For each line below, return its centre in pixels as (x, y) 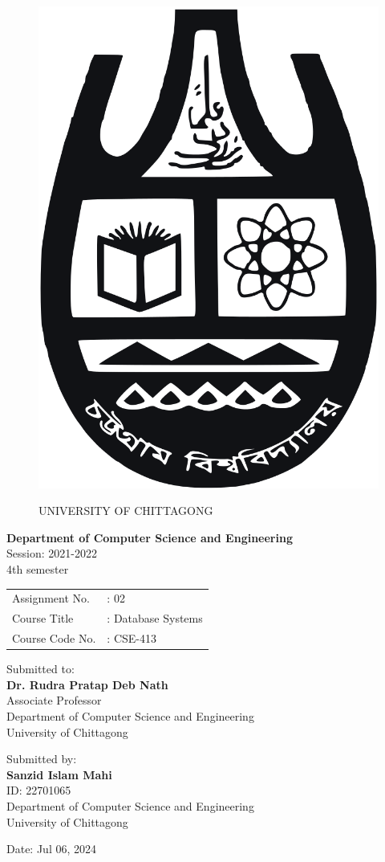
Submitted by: (42, 759)
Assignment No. (51, 598)
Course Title (43, 618)
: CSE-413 (132, 638)
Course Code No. (54, 638)
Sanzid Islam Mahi (59, 774)
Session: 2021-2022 (52, 553)
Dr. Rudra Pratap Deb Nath (87, 684)
